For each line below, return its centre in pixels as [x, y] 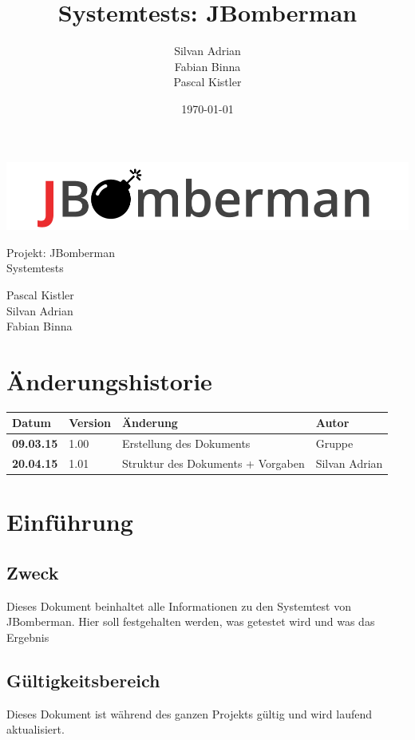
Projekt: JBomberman [61, 252]
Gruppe [334, 443]
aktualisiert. [36, 729]
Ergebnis [28, 637]
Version [90, 423]
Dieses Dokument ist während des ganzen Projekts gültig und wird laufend [190, 713]
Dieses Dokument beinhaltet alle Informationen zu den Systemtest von [179, 605]
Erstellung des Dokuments [186, 443]
